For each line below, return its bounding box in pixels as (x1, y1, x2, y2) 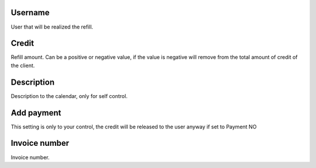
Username (11, 8, 50, 17)
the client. (11, 62, 35, 69)
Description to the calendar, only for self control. (11, 92, 128, 99)
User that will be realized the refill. (11, 23, 94, 30)
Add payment (11, 108, 61, 118)
